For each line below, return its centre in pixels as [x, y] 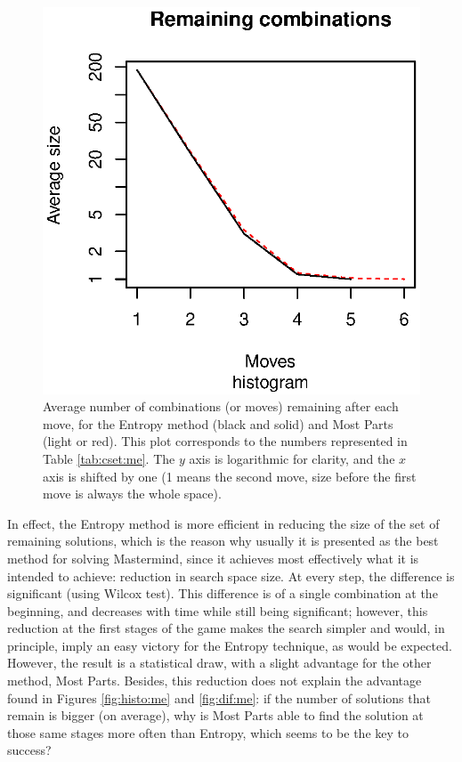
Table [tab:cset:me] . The [109, 458]
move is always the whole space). [132, 494]
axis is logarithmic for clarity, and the [292, 458]
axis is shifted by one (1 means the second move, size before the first [230, 476]
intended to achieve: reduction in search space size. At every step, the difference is [231, 576]
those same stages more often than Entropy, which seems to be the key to [208, 732]
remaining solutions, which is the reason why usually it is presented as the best [223, 541]
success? [29, 750]
